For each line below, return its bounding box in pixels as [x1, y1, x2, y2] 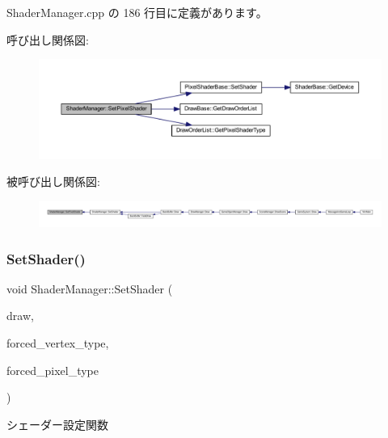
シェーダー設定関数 [6, 415, 108, 432]
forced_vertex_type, [6, 335, 109, 352]
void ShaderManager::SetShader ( [6, 280, 173, 297]
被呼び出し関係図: [6, 173, 100, 190]
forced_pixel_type [6, 361, 99, 378]
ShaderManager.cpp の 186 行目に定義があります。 [6, 4, 268, 20]
